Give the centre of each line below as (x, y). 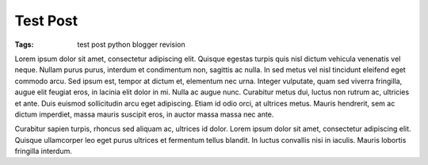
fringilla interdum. (44, 152)
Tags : (24, 44)
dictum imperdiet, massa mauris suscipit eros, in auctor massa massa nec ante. (144, 114)
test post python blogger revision (131, 44)
